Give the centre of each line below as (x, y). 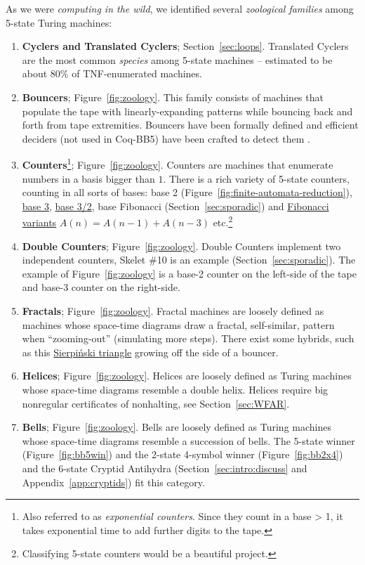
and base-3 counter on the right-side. (101, 287)
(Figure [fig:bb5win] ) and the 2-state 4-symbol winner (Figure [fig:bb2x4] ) (182, 454)
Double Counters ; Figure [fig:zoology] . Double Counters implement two (181, 246)
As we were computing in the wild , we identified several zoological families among (180, 8)
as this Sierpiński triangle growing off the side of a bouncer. (150, 352)
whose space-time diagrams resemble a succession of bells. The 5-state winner (188, 440)
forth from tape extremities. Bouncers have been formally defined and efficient (190, 125)
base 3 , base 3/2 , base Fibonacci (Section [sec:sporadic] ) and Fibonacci (175, 206)
